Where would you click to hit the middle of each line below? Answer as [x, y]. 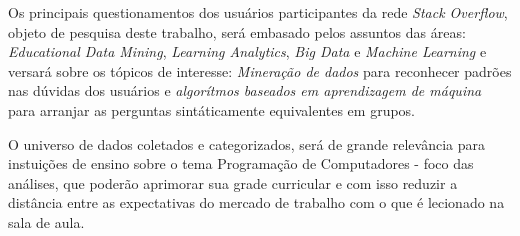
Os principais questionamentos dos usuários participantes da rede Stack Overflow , [258, 12]
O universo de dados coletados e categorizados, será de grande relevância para [246, 143]
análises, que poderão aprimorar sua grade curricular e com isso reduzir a [233, 182]
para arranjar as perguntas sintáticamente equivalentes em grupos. [212, 109]
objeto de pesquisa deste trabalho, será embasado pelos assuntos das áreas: [237, 31]
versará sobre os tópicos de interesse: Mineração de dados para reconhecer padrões [260, 70]
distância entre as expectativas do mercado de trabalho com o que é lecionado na [256, 202]
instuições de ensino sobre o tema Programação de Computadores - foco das [241, 163]
